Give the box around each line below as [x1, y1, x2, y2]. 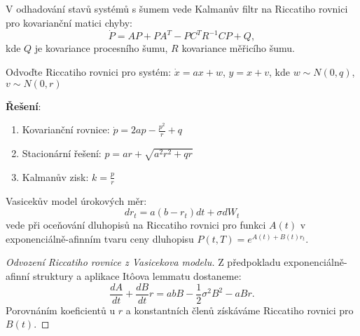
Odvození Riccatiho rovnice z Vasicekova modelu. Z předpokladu [6, 255, 281, 269]
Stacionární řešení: [22, 146, 102, 161]
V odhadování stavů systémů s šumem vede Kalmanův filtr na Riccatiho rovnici [6, 1, 348, 15]
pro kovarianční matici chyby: [6, 15, 132, 29]
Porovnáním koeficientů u [6, 302, 116, 317]
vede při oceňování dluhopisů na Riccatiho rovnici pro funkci [6, 217, 266, 232]
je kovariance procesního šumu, [34, 41, 168, 55]
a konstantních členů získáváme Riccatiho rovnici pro [125, 302, 354, 317]
